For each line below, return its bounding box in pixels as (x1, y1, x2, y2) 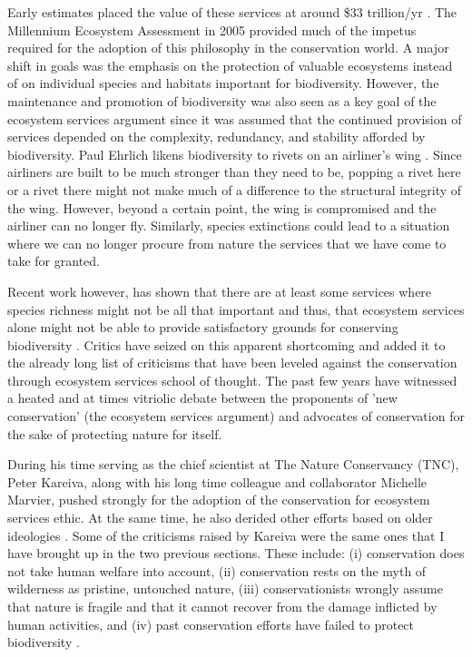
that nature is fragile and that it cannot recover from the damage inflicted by (7, 597, 438, 615)
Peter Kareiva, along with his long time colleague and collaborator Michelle (7, 472, 428, 491)
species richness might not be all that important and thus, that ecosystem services (7, 299, 465, 319)
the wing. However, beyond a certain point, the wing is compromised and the (7, 198, 437, 217)
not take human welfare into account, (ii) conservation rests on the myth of (7, 561, 427, 580)
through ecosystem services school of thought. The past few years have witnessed (7, 370, 457, 389)
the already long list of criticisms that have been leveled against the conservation (7, 353, 457, 372)
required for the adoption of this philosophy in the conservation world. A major (7, 38, 449, 57)
